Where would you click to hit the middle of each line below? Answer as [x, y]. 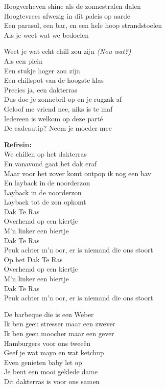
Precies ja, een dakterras [41, 89]
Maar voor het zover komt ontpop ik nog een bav [78, 173]
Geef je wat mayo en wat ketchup [54, 353]
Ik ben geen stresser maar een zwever [60, 324]
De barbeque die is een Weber [49, 314]
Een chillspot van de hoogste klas [54, 80]
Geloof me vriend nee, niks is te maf [58, 108]
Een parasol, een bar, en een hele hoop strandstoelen [83, 25]
